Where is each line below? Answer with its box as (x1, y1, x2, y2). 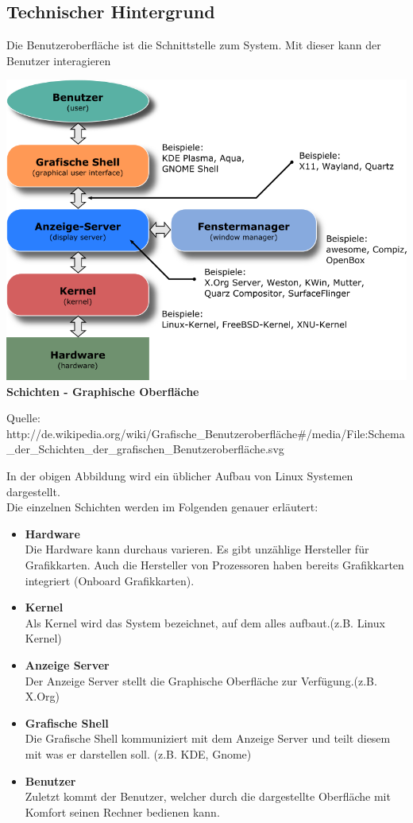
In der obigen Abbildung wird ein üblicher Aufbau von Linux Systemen (6, 468, 353, 484)
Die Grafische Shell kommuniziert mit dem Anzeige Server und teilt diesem (25, 730, 391, 747)
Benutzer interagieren (6, 52, 111, 68)
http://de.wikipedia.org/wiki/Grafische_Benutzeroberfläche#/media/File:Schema (6, 425, 405, 441)
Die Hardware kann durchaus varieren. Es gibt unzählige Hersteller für (25, 541, 369, 557)
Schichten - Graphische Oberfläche (6, 382, 199, 399)
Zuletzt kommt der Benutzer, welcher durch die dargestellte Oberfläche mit (25, 788, 391, 805)
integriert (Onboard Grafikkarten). (25, 572, 195, 588)
